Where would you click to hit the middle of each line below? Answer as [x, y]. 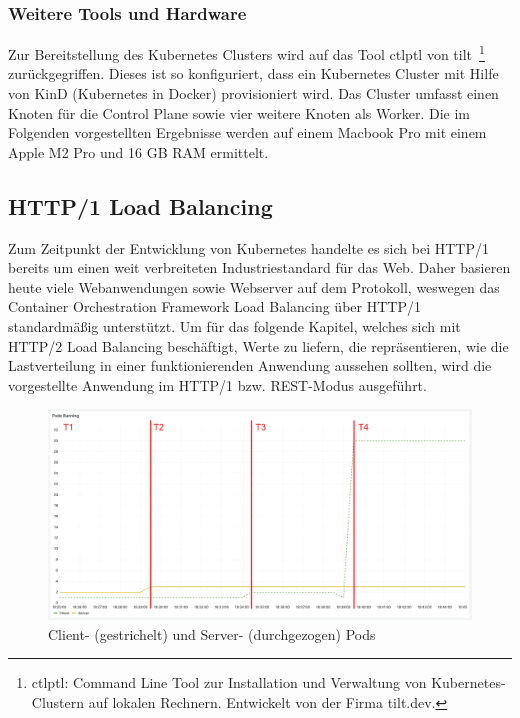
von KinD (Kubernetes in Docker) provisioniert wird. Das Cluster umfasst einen [253, 93]
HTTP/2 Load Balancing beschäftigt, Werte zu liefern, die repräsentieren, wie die [258, 345]
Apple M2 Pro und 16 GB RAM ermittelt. [138, 151]
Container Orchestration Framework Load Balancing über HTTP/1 [214, 306]
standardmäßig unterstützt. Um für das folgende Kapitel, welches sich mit [234, 326]
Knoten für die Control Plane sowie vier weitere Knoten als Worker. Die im [239, 112]
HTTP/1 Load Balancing [140, 205]
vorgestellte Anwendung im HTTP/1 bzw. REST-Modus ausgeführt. [217, 384]
